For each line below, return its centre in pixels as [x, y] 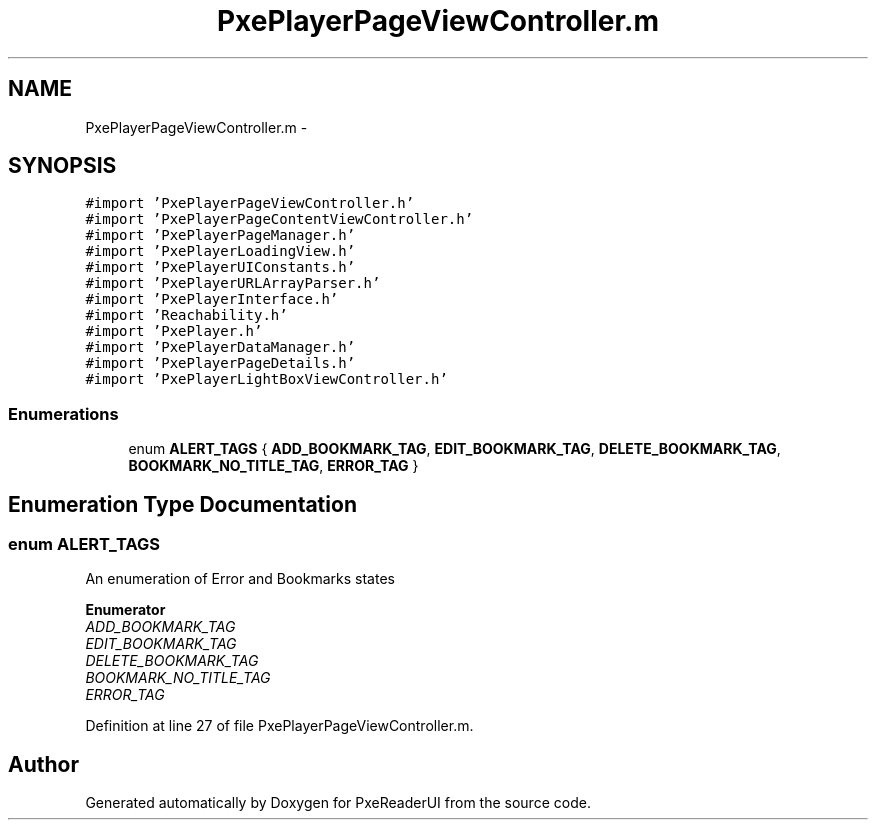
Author [43, 764]
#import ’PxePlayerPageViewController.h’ [250, 203]
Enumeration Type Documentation [182, 504]
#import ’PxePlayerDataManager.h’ [220, 347]
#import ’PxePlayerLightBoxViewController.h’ [266, 379]
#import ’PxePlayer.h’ [174, 331]
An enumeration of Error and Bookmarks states [240, 579]
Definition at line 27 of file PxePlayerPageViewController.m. [279, 726]
